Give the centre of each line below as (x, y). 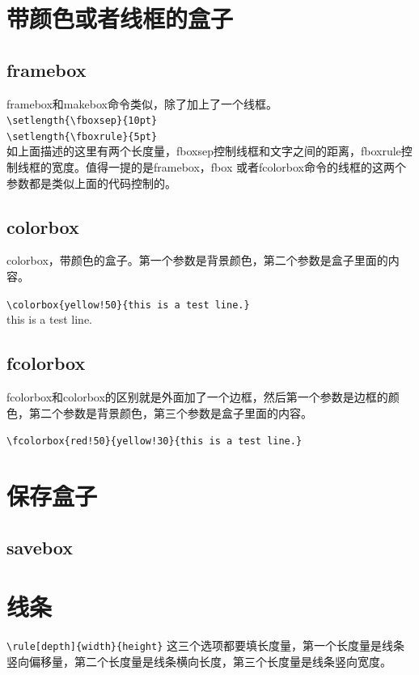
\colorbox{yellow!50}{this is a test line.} (128, 305)
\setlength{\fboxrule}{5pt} (82, 136)
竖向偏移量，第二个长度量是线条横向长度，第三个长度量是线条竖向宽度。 (199, 661)
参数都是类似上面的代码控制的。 (91, 183)
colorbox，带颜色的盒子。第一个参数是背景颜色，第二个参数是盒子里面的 (197, 260)
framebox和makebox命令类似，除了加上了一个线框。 (142, 103)
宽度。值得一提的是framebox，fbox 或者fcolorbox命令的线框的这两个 (229, 167)
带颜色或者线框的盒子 (120, 18)
